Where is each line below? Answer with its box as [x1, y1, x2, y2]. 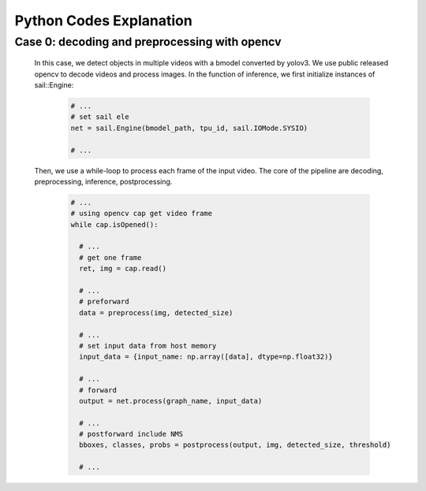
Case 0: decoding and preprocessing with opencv [14, 35, 282, 49]
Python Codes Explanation [14, 12, 192, 29]
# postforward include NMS [79, 430, 184, 439]
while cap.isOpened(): [70, 220, 159, 229]
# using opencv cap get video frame [70, 209, 213, 218]
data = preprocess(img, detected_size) [79, 308, 234, 317]
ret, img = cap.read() [79, 264, 167, 273]
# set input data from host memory [79, 341, 217, 350]
